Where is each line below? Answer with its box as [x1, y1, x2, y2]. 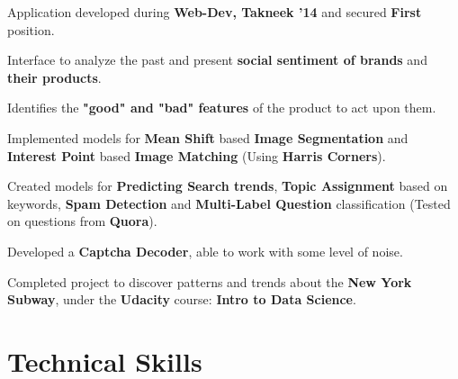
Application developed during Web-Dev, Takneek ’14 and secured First [7, 3, 422, 21]
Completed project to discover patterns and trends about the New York [7, 272, 412, 291]
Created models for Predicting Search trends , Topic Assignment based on [7, 176, 448, 195]
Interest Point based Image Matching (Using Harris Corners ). [7, 146, 386, 165]
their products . [7, 68, 102, 86]
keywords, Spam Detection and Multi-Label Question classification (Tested [7, 194, 451, 212]
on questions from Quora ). [7, 212, 157, 230]
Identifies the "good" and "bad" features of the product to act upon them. [7, 98, 436, 117]
